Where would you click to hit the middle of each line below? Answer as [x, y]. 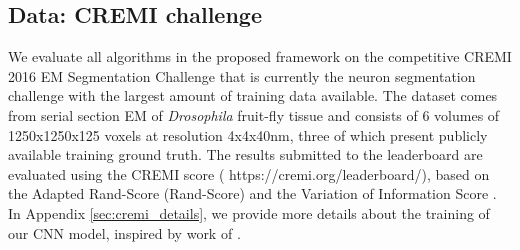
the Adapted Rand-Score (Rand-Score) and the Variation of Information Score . [252, 193]
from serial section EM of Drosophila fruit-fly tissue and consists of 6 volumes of [254, 114]
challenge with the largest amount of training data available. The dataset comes [253, 95]
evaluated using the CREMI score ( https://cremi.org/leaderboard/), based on [249, 173]
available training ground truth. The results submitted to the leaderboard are [245, 154]
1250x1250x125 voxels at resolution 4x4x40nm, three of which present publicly [248, 134]
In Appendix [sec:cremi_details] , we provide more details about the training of [249, 212]
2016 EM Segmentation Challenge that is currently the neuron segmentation [242, 75]
